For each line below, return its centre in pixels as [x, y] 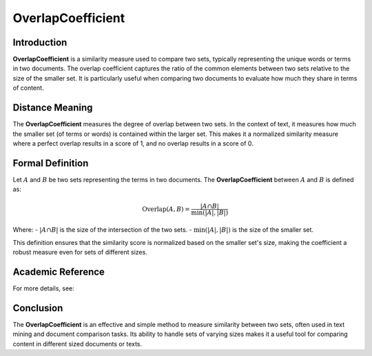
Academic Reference [59, 271]
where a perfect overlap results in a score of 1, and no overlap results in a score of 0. [133, 143]
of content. [28, 88]
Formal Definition [51, 163]
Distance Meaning [53, 108]
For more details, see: [44, 288]
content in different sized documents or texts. [77, 344]
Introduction [40, 42]
